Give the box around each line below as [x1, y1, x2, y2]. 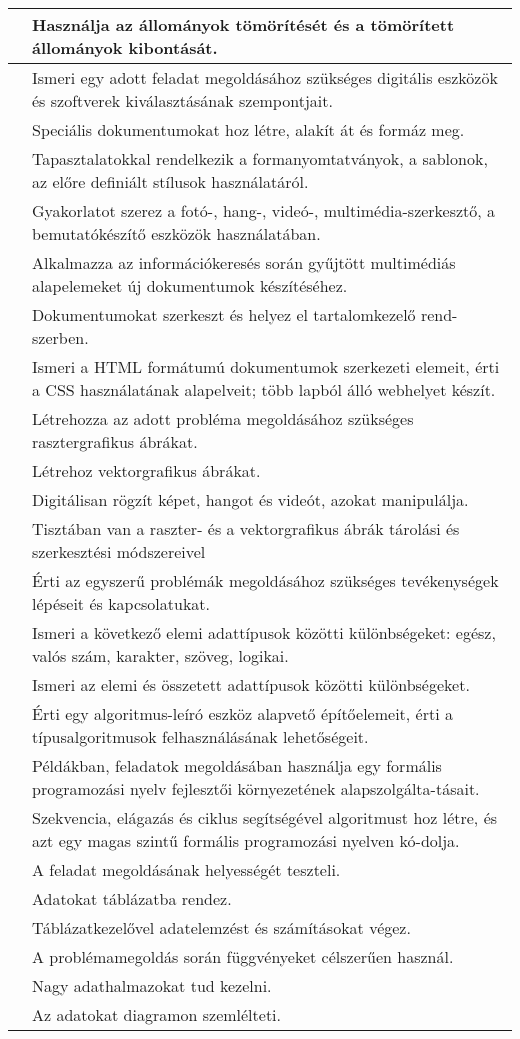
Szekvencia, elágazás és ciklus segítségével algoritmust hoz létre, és [32, 806, 498, 829]
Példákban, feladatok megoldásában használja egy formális [32, 754, 442, 777]
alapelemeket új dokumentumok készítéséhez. [32, 274, 348, 297]
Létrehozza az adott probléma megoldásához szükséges [32, 407, 414, 430]
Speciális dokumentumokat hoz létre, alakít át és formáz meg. [32, 118, 465, 141]
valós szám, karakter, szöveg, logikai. [32, 644, 289, 667]
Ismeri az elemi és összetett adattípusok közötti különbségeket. [32, 673, 470, 696]
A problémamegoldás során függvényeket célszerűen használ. [32, 945, 454, 968]
